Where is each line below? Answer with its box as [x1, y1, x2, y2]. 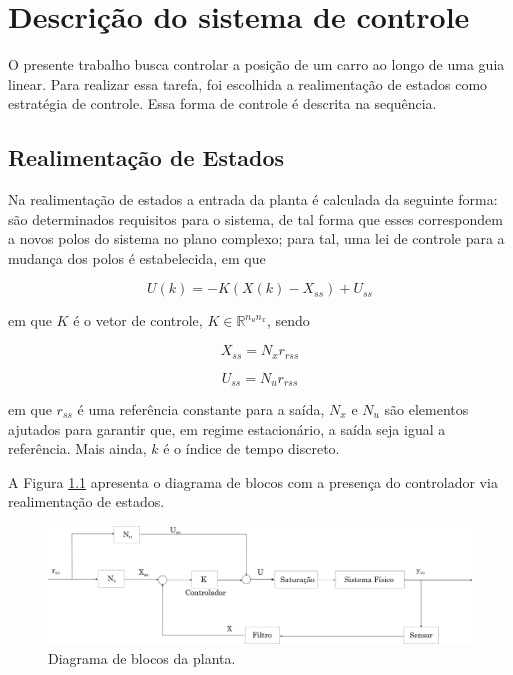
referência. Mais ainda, [8, 438, 147, 459]
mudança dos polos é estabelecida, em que [8, 247, 266, 268]
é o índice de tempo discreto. [163, 438, 340, 459]
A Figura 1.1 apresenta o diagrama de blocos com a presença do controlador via [8, 471, 498, 492]
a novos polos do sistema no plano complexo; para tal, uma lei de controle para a [8, 228, 505, 249]
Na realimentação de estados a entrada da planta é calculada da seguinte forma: [8, 189, 498, 210]
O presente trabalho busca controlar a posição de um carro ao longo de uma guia [8, 54, 505, 75]
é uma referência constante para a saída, [77, 398, 325, 419]
